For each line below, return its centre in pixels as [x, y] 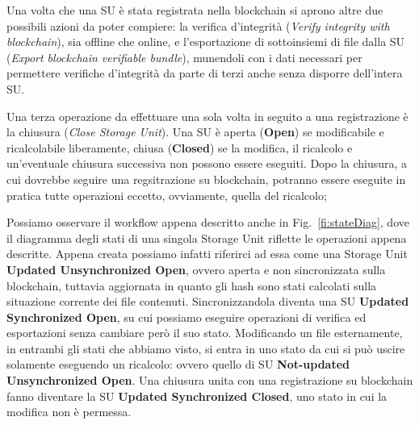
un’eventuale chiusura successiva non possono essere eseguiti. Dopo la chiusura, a [207, 163]
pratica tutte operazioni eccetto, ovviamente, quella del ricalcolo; [167, 195]
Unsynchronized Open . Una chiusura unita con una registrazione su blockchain [210, 380]
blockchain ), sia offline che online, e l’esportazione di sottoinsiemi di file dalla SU [206, 42]
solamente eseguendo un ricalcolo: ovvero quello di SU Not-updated [178, 364]
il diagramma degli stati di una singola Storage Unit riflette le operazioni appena [207, 237]
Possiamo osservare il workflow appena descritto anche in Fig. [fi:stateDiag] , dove [208, 222]
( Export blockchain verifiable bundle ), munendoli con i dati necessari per [184, 57]
